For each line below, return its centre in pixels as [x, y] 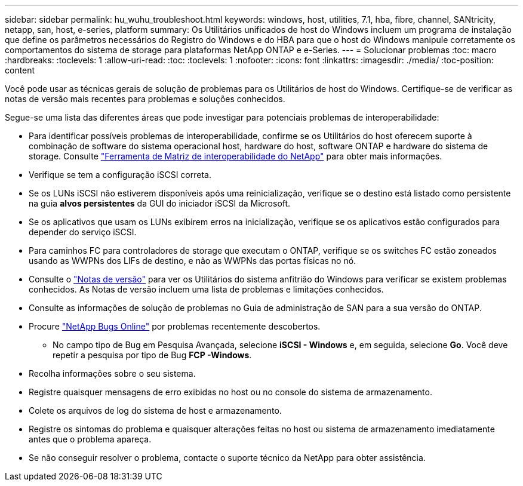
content [20, 70]
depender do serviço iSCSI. [83, 232]
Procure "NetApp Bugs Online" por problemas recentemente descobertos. [175, 326]
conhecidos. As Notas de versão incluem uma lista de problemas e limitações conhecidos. [206, 289]
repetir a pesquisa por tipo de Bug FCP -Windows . [152, 355]
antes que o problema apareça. [90, 439]
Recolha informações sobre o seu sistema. [112, 373]
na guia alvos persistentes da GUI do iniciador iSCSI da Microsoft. [160, 203]
